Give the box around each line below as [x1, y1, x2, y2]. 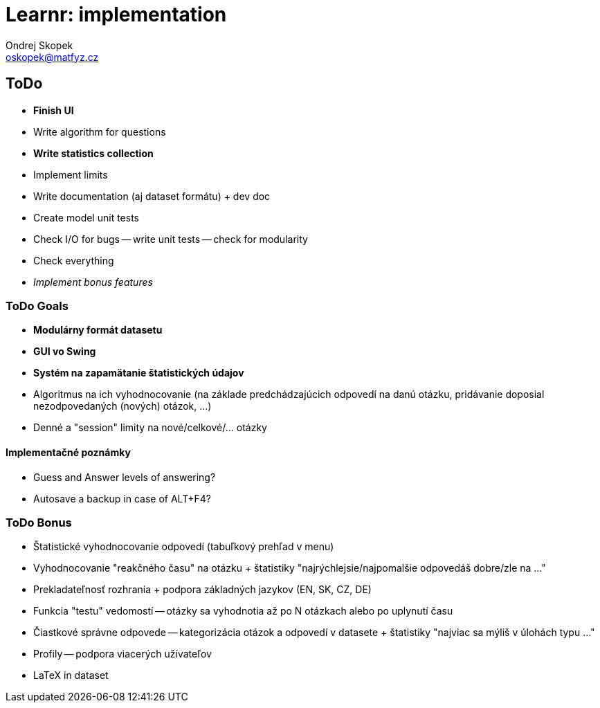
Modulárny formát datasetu [33, 324, 163, 336]
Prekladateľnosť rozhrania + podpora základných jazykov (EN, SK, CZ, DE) [33, 583, 372, 596]
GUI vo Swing [33, 345, 96, 358]
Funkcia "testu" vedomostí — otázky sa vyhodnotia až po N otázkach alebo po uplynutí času [33, 605, 453, 617]
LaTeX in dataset [33, 669, 109, 682]
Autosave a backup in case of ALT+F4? [33, 492, 211, 505]
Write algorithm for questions [33, 125, 166, 138]
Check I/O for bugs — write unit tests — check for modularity [33, 233, 308, 245]
